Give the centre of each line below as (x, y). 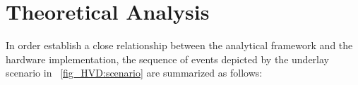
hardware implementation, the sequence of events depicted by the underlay (167, 59)
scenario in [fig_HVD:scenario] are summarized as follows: (134, 73)
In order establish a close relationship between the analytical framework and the (179, 45)
